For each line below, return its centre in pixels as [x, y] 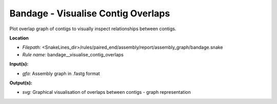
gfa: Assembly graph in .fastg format [61, 73]
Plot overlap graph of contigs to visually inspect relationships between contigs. [93, 29]
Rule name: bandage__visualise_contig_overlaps [73, 54]
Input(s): [19, 64]
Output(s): [21, 82]
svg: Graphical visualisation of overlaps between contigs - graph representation [106, 92]
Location [19, 38]
